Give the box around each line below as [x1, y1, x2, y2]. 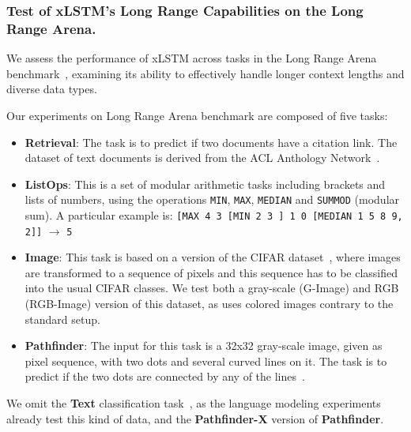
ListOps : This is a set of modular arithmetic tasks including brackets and [25, 175, 386, 192]
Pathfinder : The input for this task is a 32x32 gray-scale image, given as [25, 337, 383, 354]
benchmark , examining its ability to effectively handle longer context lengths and [6, 65, 405, 81]
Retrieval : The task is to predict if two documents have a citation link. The [25, 133, 398, 150]
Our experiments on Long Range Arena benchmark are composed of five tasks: [6, 107, 388, 123]
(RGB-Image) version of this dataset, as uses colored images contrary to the [25, 295, 394, 312]
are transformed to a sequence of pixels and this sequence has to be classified [25, 264, 398, 280]
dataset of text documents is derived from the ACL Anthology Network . [25, 149, 380, 166]
